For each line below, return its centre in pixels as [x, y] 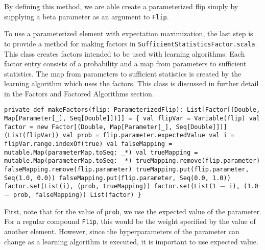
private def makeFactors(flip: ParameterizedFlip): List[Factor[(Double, [132, 110]
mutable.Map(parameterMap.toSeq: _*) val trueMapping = [101, 152]
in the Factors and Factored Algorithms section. [79, 93]
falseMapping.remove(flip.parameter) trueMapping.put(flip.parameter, [127, 170]
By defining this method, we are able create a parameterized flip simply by [121, 6]
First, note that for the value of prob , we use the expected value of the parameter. [133, 211]
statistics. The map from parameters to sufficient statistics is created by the [123, 73]
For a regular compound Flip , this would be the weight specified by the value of [130, 221]
